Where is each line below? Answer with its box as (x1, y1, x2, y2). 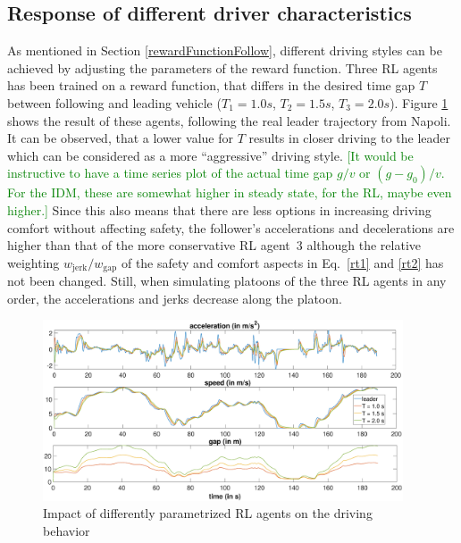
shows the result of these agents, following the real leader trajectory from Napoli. (7, 111, 451, 129)
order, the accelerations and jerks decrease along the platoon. (7, 288, 342, 307)
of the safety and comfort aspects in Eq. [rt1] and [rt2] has (121, 253, 444, 271)
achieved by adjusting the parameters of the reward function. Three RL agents (7, 58, 438, 77)
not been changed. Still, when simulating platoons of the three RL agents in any (7, 271, 447, 290)
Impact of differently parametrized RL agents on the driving (43, 504, 373, 522)
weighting (7, 253, 60, 271)
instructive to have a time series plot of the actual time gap (7, 163, 333, 182)
